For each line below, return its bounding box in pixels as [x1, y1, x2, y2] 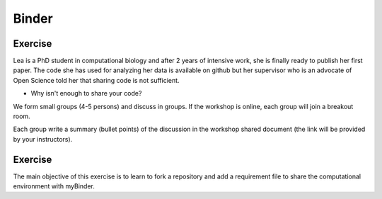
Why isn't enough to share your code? [30, 89, 142, 98]
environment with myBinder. [13, 182, 95, 191]
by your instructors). [13, 135, 73, 143]
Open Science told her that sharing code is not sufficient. [13, 76, 180, 84]
